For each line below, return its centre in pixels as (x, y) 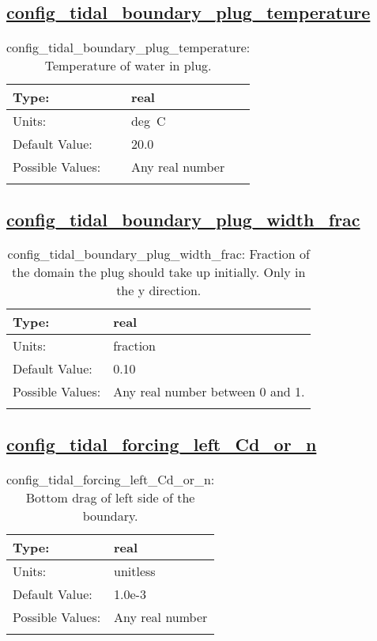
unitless (135, 571)
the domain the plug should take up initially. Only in (159, 272)
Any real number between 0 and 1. (209, 392)
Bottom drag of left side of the (110, 497)
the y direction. (159, 290)
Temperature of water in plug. (128, 66)
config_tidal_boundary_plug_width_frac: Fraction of (158, 254)
